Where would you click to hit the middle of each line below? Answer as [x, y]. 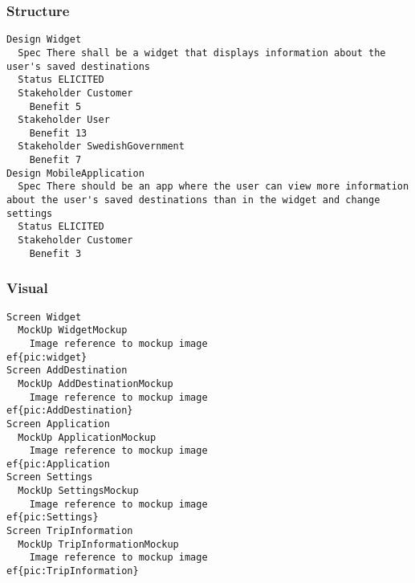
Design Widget [44, 40]
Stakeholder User [64, 120]
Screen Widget [44, 317]
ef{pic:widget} [47, 357]
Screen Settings [50, 477]
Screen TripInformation [70, 531]
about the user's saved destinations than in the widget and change [193, 200]
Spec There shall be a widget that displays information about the [202, 53]
